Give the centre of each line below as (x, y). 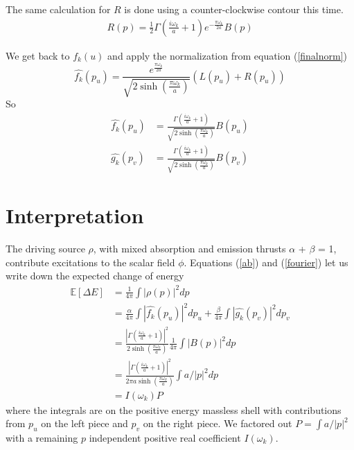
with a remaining (42, 438)
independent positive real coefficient (165, 438)
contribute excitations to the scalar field (90, 262)
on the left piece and (85, 423)
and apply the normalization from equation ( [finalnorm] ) (228, 55)
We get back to (38, 55)
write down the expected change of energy (95, 276)
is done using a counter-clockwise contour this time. (234, 9)
